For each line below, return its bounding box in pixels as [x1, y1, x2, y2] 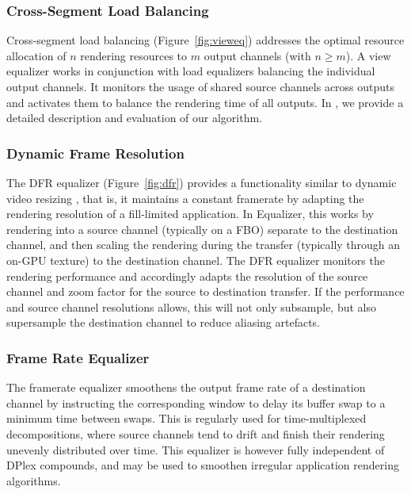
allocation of [6, 47, 67, 63]
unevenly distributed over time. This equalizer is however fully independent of [6, 441, 385, 458]
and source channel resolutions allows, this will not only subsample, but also [6, 298, 376, 315]
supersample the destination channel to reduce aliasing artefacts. [6, 314, 321, 331]
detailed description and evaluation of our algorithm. [6, 109, 263, 126]
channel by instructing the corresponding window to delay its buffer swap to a [6, 394, 386, 411]
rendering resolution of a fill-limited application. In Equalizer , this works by [6, 205, 374, 222]
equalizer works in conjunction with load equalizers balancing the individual [6, 63, 375, 79]
